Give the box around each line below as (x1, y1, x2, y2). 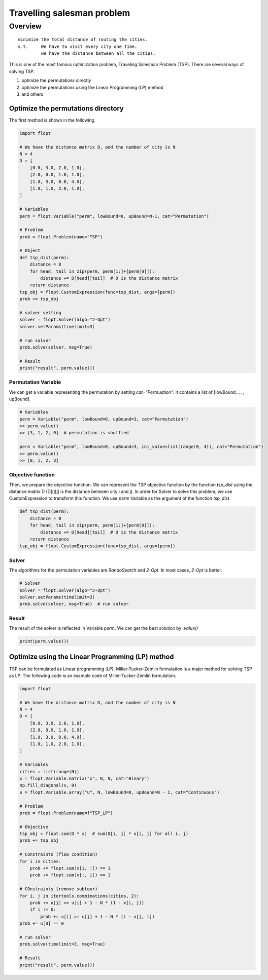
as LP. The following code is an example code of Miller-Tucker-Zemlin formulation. (9, 673, 177, 678)
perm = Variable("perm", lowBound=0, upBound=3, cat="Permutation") (19, 416, 189, 422)
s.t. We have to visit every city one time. (18, 43, 137, 49)
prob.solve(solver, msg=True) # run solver (19, 601, 129, 607)
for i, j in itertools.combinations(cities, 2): (19, 893, 139, 899)
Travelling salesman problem (9, 7, 131, 18)
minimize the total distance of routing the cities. (18, 37, 148, 42)
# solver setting (19, 310, 62, 315)
